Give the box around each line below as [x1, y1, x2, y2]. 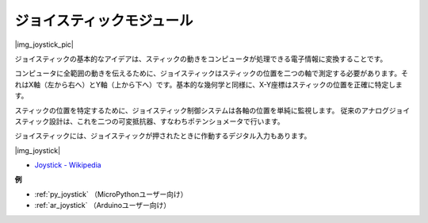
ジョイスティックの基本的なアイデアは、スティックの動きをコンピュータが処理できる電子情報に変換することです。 [14, 54, 388, 63]
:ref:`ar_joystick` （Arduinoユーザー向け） [34, 201, 171, 210]
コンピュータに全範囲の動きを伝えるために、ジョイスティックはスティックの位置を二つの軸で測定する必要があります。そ [14, 68, 408, 79]
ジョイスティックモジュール [14, 12, 193, 29]
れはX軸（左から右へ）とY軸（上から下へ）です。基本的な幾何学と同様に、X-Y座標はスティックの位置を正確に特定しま [14, 79, 403, 89]
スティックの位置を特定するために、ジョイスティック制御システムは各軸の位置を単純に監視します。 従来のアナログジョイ [14, 106, 411, 115]
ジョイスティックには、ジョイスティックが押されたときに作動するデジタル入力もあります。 [14, 131, 311, 140]
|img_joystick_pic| [14, 40, 75, 49]
